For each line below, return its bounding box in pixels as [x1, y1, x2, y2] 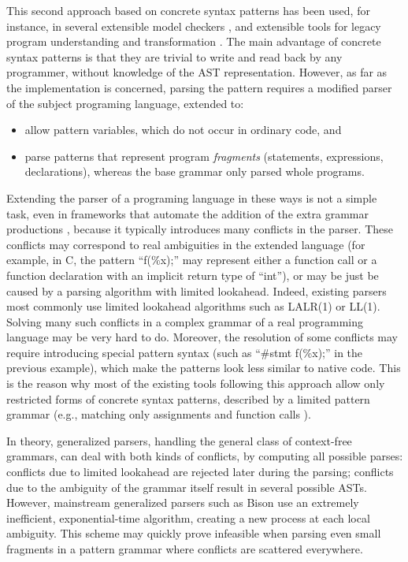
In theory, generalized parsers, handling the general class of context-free [6, 432, 352, 448]
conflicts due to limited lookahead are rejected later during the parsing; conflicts [6, 463, 394, 480]
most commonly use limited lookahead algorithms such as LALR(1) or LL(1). [6, 298, 380, 314]
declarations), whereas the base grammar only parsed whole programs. [24, 163, 365, 180]
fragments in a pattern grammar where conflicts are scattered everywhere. [6, 541, 363, 556]
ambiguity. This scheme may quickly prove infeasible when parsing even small [6, 525, 381, 542]
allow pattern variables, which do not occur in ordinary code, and [24, 121, 342, 138]
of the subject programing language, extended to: [6, 95, 244, 111]
